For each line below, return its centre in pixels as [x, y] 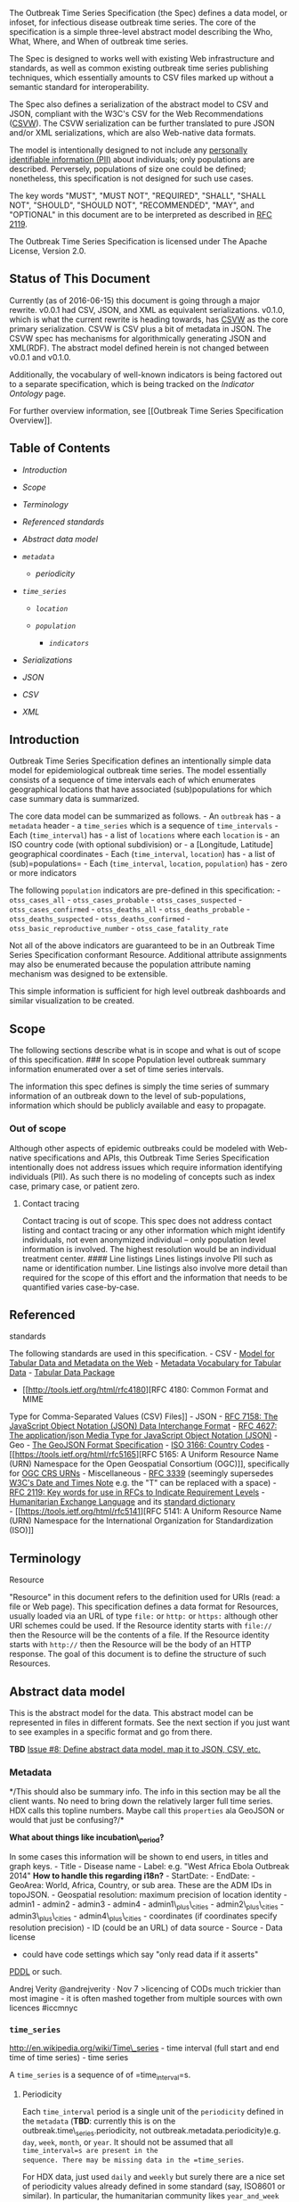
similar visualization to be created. [72, 1001]
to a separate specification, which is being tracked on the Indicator [132, 383]
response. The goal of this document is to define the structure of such [138, 1654]
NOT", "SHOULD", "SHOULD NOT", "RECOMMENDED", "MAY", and [132, 205]
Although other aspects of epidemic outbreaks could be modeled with [137, 1148]
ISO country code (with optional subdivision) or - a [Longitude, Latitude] [141, 845]
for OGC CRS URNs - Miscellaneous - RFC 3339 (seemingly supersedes [141, 1473]
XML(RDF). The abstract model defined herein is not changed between [139, 348]
